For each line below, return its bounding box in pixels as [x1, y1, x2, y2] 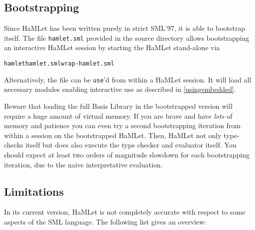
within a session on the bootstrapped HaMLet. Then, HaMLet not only [4, 130, 222, 140]
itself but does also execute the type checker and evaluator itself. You [25, 140, 237, 150]
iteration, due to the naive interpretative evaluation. [4, 159, 163, 169]
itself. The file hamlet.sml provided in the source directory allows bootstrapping [4, 32, 250, 43]
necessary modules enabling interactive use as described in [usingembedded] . [4, 84, 236, 94]
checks [4, 140, 23, 150]
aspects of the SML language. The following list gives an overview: [4, 216, 206, 227]
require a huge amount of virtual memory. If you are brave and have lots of [4, 110, 233, 121]
